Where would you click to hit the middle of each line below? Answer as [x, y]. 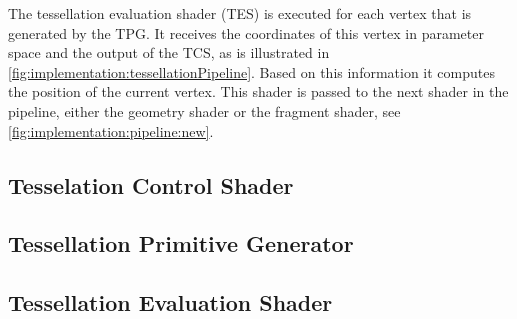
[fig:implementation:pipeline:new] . [111, 130]
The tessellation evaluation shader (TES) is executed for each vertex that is [240, 13]
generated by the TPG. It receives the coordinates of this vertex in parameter [246, 32]
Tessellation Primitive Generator [181, 243]
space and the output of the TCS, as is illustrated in [169, 52]
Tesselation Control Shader [151, 184]
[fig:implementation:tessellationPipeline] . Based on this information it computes [251, 71]
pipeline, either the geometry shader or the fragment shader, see [204, 110]
